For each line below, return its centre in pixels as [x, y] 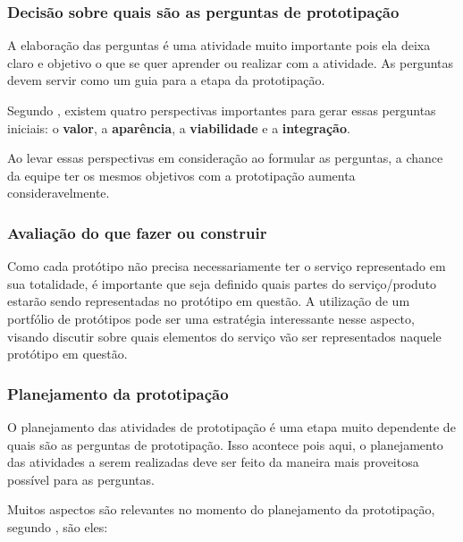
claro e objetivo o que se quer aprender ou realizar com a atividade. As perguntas [231, 62]
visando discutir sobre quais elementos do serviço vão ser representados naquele [224, 336]
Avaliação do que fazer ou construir [137, 232]
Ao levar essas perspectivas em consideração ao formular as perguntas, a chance [225, 158]
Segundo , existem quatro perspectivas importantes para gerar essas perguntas [222, 110]
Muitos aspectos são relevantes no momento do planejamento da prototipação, [221, 509]
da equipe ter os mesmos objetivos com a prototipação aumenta [181, 175]
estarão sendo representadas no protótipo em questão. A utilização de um [209, 301]
